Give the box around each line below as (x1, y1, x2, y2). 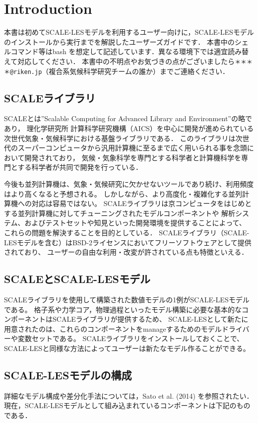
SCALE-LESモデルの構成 (4, 367, 132, 382)
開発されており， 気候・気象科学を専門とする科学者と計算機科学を (24, 152, 241, 162)
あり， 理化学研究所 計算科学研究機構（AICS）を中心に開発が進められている (4, 123, 254, 134)
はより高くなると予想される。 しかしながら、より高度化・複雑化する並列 (4, 188, 243, 199)
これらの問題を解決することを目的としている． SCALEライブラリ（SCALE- (4, 227, 250, 237)
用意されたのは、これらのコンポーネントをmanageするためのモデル (4, 323, 222, 334)
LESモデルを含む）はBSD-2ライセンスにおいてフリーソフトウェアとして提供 (4, 237, 252, 247)
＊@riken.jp (4, 68, 42, 75)
